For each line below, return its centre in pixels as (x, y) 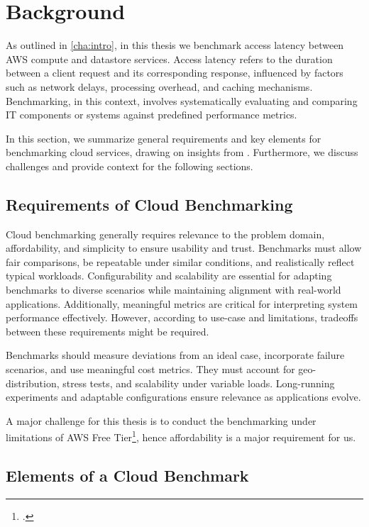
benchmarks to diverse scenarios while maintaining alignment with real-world (174, 290)
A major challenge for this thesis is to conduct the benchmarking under (161, 420)
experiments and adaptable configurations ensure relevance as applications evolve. (183, 397)
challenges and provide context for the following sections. (130, 166)
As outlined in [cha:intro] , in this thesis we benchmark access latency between (175, 45)
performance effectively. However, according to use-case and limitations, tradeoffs (182, 317)
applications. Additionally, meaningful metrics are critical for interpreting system (182, 303)
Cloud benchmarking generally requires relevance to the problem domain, (165, 234)
